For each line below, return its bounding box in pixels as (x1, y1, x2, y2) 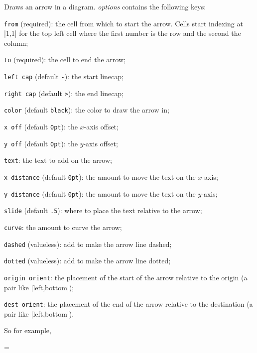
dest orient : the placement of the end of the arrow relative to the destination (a (4, 299, 253, 309)
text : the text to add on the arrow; (4, 155, 112, 165)
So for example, (4, 325, 51, 336)
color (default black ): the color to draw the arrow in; (4, 105, 169, 115)
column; (4, 37, 28, 48)
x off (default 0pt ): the (4, 121, 78, 132)
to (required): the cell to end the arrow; (4, 54, 126, 65)
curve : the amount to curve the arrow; (4, 222, 122, 232)
